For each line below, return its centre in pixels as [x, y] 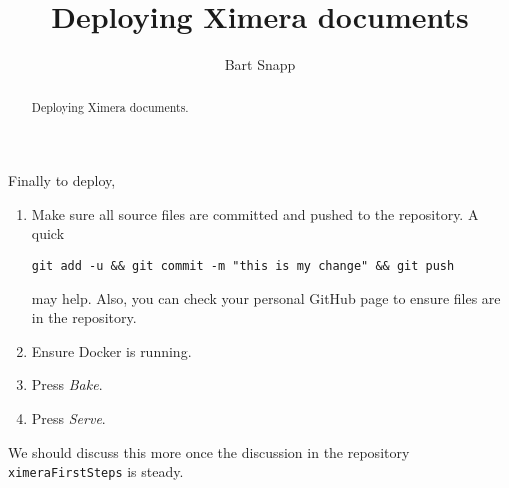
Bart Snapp [260, 64]
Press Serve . [68, 417]
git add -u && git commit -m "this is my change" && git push [243, 265]
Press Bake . [67, 384]
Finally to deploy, [62, 180]
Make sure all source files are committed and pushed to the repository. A [255, 213]
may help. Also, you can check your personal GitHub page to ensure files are [266, 297]
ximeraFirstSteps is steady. [96, 471]
